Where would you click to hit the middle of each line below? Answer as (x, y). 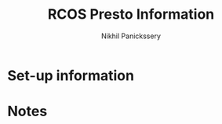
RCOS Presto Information (131, 14)
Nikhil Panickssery (131, 36)
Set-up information (71, 75)
